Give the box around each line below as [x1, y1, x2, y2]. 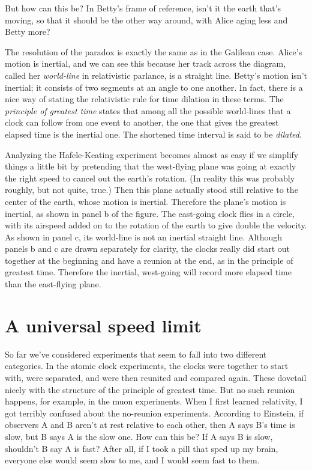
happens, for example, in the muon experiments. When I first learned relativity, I [5, 395, 303, 407]
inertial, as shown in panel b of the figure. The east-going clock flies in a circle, [5, 207, 295, 219]
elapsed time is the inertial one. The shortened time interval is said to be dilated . [5, 127, 302, 140]
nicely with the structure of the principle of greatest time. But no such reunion [5, 383, 295, 395]
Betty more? [5, 25, 50, 38]
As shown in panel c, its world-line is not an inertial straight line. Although [5, 230, 283, 243]
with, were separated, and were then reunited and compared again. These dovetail [5, 371, 307, 383]
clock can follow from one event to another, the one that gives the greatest [5, 116, 279, 129]
